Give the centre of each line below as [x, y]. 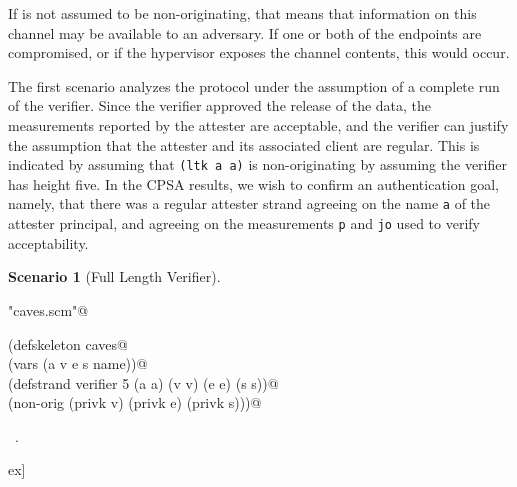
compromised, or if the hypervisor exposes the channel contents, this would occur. [259, 52]
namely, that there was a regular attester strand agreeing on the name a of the [249, 203]
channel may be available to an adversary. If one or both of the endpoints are [245, 32]
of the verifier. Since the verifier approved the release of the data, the [220, 105]
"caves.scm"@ [48, 309]
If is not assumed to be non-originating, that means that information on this [242, 13]
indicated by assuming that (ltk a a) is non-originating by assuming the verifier [257, 164]
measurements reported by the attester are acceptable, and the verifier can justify [258, 124]
